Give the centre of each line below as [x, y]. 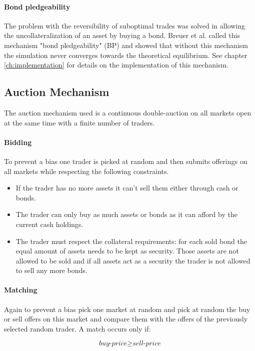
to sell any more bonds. [51, 270]
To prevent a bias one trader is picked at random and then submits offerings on [126, 161]
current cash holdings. [49, 224]
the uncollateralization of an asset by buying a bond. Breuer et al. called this [122, 35]
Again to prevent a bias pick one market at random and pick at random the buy [127, 309]
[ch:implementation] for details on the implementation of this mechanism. [116, 65]
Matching [21, 290]
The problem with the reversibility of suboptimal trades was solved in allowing [124, 25]
